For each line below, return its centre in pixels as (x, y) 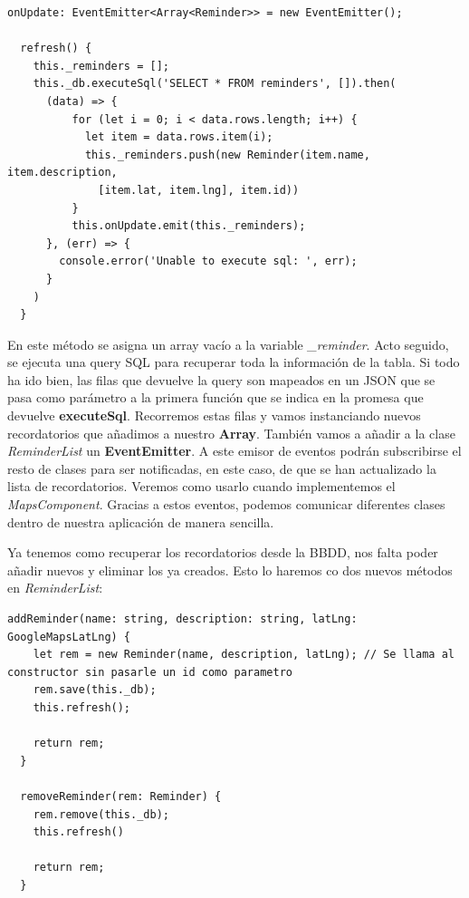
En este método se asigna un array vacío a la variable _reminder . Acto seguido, (228, 344)
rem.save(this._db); (95, 690)
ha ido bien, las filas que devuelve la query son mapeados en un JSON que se (221, 379)
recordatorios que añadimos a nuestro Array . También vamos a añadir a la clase (231, 433)
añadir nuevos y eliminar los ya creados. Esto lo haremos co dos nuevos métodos (230, 570)
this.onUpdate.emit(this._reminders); (189, 226)
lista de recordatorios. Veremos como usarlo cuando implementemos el (201, 486)
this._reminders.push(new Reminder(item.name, (227, 154)
